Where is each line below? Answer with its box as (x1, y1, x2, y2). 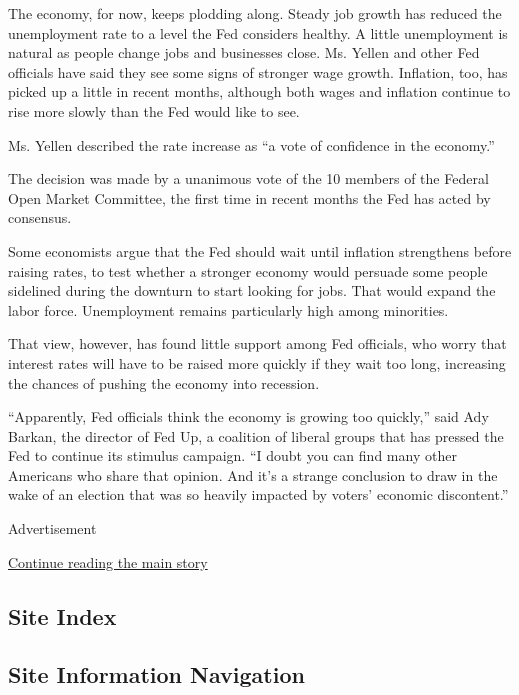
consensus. (8, 207, 72, 228)
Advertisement (8, 518, 97, 539)
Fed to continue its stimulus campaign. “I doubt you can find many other (8, 445, 457, 466)
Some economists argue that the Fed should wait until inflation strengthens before (8, 240, 512, 261)
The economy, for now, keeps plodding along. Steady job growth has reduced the (8, 3, 502, 23)
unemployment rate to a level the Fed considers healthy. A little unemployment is (8, 22, 508, 43)
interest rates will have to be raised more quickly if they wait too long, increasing (8, 352, 506, 373)
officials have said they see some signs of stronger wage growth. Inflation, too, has (8, 61, 508, 82)
